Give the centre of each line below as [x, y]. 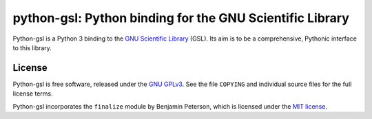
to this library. [32, 47]
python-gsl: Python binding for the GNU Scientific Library [181, 18]
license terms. [33, 94]
